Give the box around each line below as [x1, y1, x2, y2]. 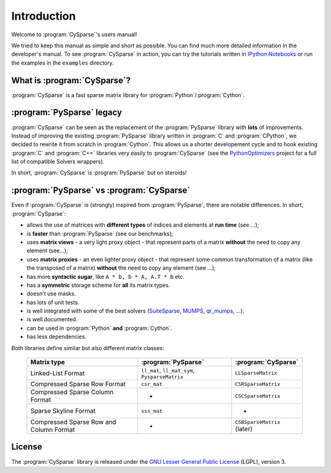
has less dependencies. [26, 333, 87, 340]
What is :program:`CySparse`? [11, 75, 131, 85]
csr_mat [141, 381, 162, 387]
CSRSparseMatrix [235, 381, 281, 387]
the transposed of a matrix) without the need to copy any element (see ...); [26, 264, 216, 272]
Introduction [11, 9, 76, 23]
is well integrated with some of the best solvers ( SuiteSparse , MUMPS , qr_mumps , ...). [26, 307, 245, 315]
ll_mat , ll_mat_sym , [141, 366, 195, 375]
